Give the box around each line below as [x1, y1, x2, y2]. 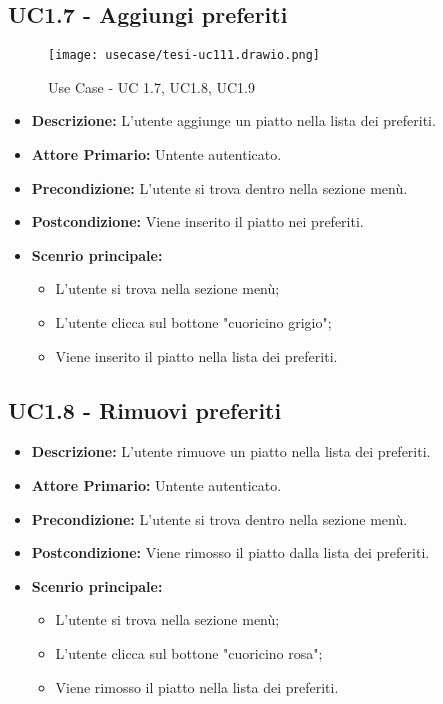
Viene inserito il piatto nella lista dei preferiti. [55, 345, 338, 366]
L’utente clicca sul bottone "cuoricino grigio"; [55, 312, 332, 333]
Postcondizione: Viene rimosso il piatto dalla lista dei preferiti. [31, 542, 430, 563]
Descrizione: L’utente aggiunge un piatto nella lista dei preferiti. [31, 110, 436, 131]
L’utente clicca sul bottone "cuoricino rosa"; [55, 642, 323, 663]
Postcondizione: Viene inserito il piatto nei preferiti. [31, 211, 364, 232]
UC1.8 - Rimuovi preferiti [8, 394, 282, 425]
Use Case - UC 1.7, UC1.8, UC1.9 [48, 76, 255, 97]
